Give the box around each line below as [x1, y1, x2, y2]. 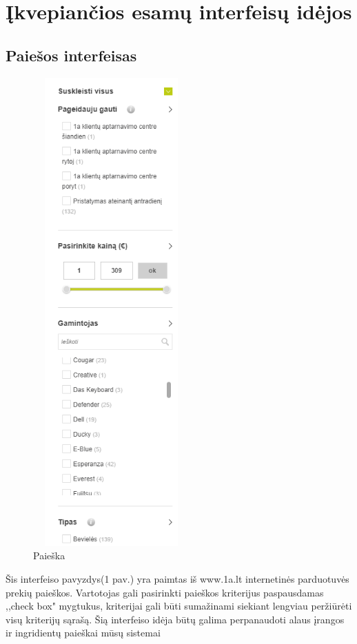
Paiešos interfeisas [6, 44, 137, 65]
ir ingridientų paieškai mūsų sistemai [6, 625, 161, 640]
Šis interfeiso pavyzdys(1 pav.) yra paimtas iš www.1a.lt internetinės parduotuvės [6, 572, 349, 586]
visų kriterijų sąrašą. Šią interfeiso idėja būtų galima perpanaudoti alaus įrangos [6, 612, 345, 626]
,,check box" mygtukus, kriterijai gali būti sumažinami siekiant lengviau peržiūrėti [6, 599, 352, 613]
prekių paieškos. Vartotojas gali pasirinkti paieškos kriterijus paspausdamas [6, 585, 324, 599]
